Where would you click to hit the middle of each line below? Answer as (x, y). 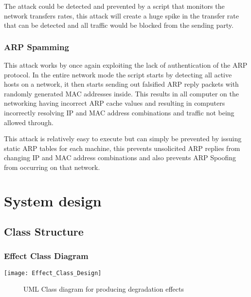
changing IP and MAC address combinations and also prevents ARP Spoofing (120, 158)
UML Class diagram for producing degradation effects (104, 288)
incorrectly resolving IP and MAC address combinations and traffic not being (119, 112)
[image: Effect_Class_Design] (53, 273)
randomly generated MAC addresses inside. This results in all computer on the (121, 93)
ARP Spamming (36, 46)
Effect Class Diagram (46, 255)
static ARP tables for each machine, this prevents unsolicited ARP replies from (122, 148)
